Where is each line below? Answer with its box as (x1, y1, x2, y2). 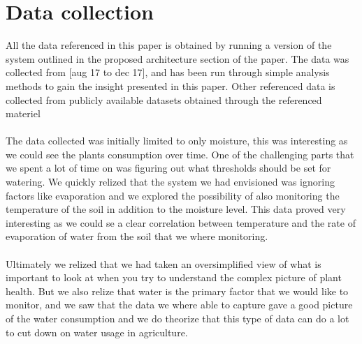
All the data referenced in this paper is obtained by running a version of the (6, 38, 332, 52)
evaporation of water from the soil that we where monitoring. (6, 229, 268, 244)
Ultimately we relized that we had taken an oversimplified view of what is (6, 256, 321, 271)
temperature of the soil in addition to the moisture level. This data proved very (6, 202, 346, 216)
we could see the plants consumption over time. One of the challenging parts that (6, 147, 354, 161)
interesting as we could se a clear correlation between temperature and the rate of (6, 215, 356, 230)
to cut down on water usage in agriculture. (6, 324, 188, 339)
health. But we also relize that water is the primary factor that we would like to (6, 283, 349, 298)
